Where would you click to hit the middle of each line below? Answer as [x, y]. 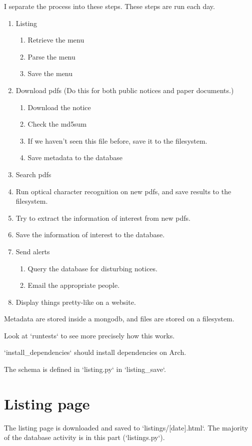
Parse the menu [51, 56]
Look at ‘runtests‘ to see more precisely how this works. [89, 335]
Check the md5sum [57, 124]
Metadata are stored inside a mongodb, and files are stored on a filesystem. [119, 319]
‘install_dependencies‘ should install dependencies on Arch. [95, 352]
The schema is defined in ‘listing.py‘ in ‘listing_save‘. [85, 369]
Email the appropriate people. [74, 285]
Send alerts [33, 251]
